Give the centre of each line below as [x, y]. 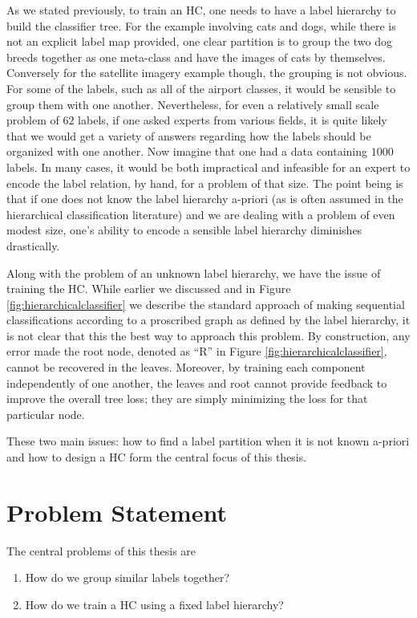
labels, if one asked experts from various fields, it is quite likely [233, 120]
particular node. [46, 414]
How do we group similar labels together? [127, 577]
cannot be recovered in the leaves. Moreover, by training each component [186, 367]
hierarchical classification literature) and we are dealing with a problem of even [201, 214]
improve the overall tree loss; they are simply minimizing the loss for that [187, 398]
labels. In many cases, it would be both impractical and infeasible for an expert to [208, 167]
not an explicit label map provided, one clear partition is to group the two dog [199, 41]
